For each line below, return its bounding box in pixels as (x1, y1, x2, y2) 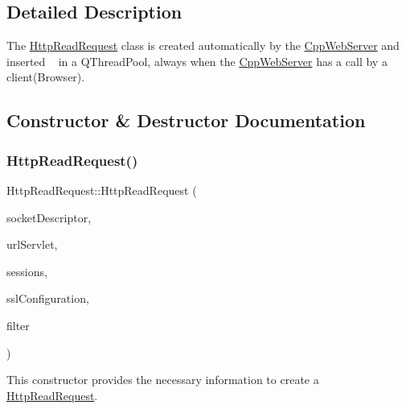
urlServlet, (6, 236, 58, 253)
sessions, (6, 262, 47, 279)
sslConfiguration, (6, 290, 89, 307)
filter (6, 316, 30, 333)
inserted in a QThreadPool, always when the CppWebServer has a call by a (6, 52, 388, 69)
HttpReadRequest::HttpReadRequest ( (6, 181, 197, 198)
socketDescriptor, (6, 209, 92, 225)
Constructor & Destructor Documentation (6, 108, 366, 133)
